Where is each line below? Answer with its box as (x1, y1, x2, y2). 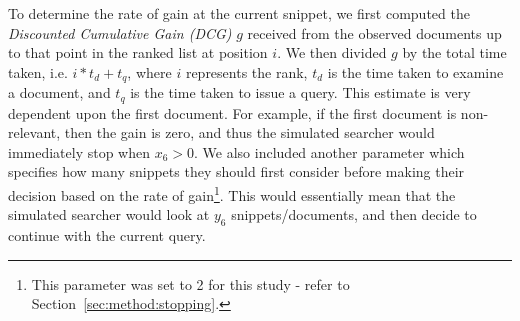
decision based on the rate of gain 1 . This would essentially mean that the (8, 182, 456, 205)
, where (127, 61, 172, 82)
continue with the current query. (8, 225, 206, 246)
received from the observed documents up (247, 22, 502, 43)
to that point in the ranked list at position (8, 42, 268, 63)
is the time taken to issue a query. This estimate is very (130, 82, 471, 103)
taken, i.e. (8, 61, 68, 82)
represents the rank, (185, 61, 308, 82)
